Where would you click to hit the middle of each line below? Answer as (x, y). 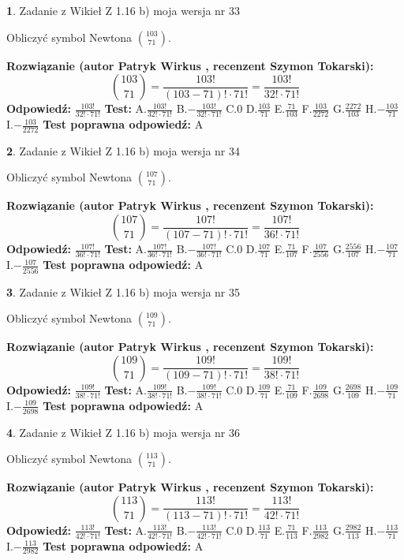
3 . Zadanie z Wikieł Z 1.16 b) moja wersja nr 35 (123, 291)
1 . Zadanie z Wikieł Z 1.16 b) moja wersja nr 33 (123, 10)
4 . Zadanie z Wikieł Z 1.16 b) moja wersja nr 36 (123, 432)
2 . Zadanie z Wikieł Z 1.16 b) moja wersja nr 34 (123, 150)
